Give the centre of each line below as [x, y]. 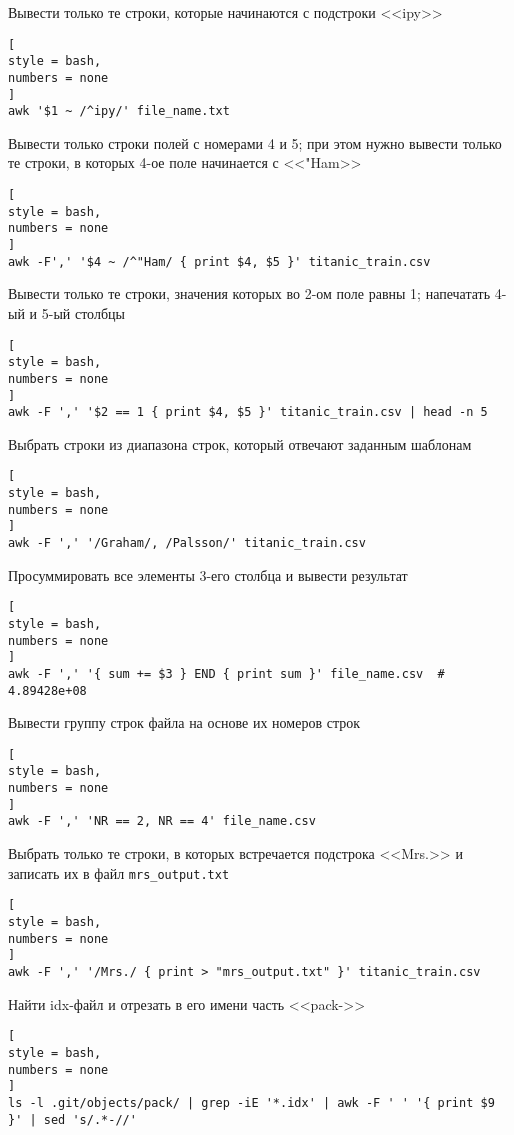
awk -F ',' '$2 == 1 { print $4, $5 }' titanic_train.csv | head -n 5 [248, 412]
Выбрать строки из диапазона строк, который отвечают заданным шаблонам [240, 443]
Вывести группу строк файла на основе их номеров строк [184, 722]
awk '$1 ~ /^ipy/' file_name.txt [119, 111]
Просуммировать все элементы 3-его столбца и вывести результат [208, 574]
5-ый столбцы [83, 312]
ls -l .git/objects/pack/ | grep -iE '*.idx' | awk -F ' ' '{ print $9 [251, 1102]
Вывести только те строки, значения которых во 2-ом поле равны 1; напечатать [249, 293]
